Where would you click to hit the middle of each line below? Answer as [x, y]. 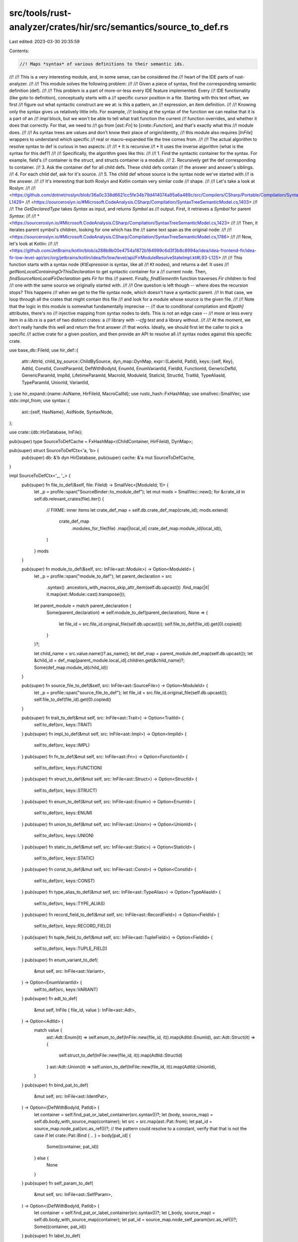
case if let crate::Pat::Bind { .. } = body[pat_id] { [82, 1135]
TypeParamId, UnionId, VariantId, [55, 382]
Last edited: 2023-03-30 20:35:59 [44, 42]
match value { [48, 1030]
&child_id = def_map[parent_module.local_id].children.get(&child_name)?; [109, 660]
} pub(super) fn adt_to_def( [49, 999]
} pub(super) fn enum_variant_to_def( [60, 960]
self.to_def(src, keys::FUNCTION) [68, 768]
